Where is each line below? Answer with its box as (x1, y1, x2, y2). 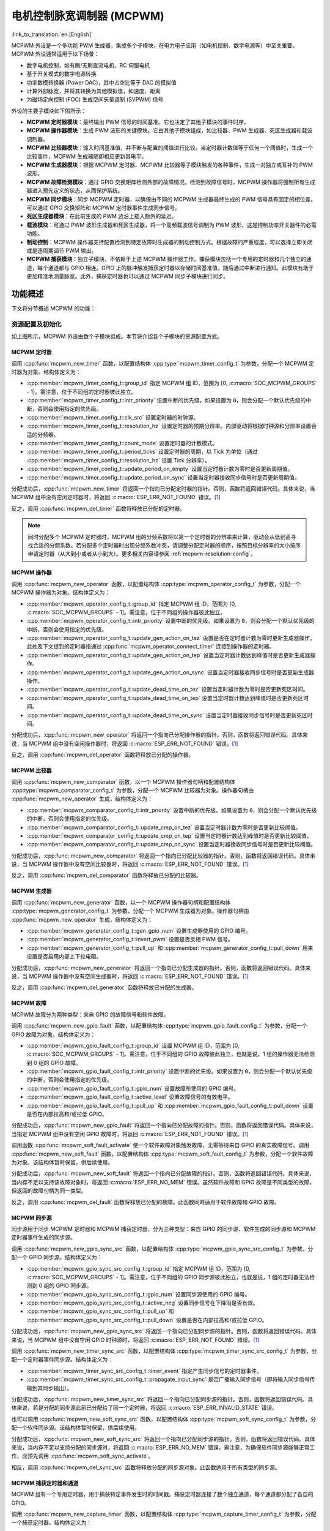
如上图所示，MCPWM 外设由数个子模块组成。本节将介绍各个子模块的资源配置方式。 (11, 333, 223, 340)
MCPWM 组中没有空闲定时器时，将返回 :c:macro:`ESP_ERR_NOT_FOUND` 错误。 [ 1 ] (11, 494, 221, 501)
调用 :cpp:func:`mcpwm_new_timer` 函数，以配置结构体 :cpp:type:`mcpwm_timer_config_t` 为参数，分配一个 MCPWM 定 (11, 359, 314, 367)
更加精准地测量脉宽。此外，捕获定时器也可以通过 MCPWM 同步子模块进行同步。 (26, 273, 229, 280)
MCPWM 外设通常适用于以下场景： (11, 50, 100, 58)
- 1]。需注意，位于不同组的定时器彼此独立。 (26, 388, 137, 395)
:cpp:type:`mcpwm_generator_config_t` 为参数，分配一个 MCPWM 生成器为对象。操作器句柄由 (11, 907, 250, 915)
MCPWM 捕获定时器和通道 (11, 1479, 79, 1486)
